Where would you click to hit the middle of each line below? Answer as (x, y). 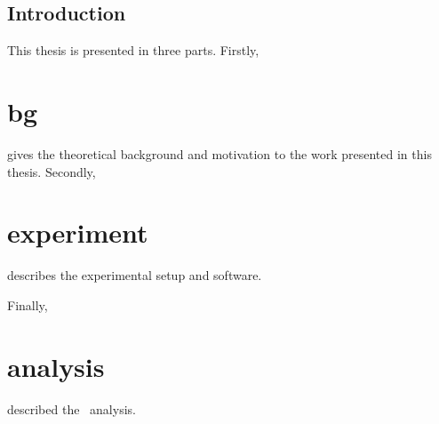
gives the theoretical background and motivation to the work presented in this (219, 153)
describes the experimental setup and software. (135, 275)
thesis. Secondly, (52, 171)
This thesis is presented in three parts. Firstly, (133, 50)
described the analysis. (72, 408)
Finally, (28, 304)
